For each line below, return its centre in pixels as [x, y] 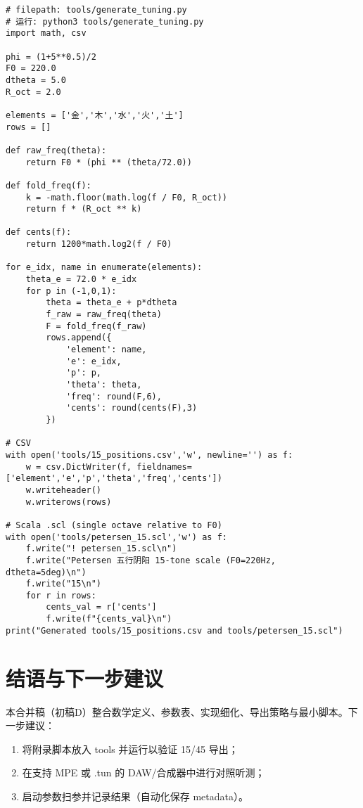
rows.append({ [79, 338]
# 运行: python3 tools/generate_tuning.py [105, 21]
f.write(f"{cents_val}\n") [109, 619]
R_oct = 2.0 [33, 92]
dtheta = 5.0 [36, 80]
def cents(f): [39, 232]
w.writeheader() [64, 490]
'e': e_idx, [94, 361]
